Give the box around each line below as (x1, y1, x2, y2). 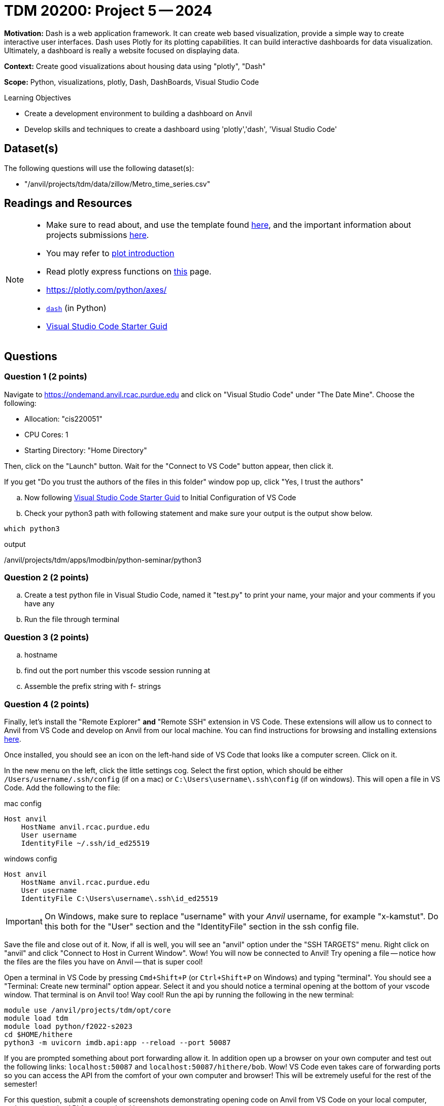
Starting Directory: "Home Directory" (24, 445, 147, 455)
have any (24, 599, 55, 608)
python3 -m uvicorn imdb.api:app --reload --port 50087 (4, 1038, 231, 1047)
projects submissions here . (46, 230, 149, 240)
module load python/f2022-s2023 (4, 1022, 132, 1030)
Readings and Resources (4, 197, 132, 210)
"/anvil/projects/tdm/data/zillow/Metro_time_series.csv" (24, 179, 211, 188)
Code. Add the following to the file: (4, 783, 120, 792)
